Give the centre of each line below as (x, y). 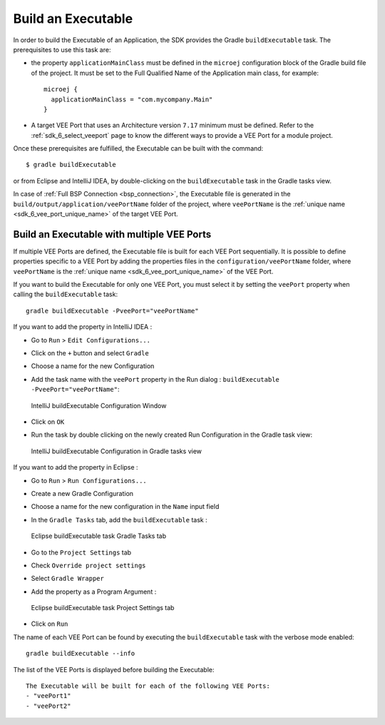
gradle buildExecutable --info (81, 654)
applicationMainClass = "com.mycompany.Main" (132, 99)
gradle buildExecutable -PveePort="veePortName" (112, 311)
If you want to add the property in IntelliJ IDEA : (83, 327)
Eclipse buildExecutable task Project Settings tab (103, 608)
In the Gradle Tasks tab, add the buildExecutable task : (119, 519)
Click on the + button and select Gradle (90, 353)
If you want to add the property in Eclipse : (76, 467)
